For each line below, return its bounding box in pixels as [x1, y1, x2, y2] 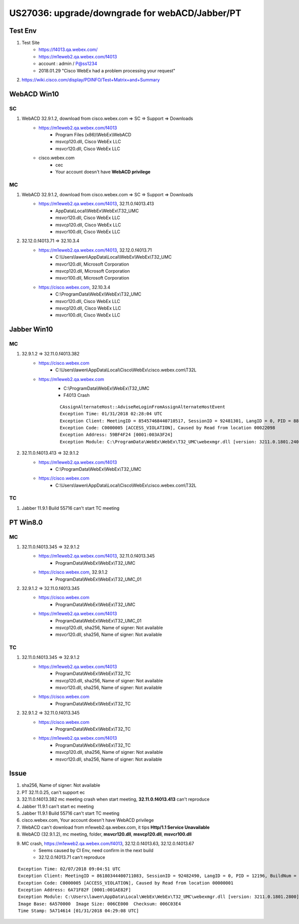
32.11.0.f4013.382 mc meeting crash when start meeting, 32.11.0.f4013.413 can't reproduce [21, 796, 210, 802]
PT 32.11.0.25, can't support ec [21, 789, 85, 795]
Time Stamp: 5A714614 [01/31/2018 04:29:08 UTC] [18, 908, 139, 914]
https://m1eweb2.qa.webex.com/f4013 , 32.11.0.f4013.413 [38, 201, 154, 207]
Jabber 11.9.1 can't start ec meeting [21, 803, 94, 809]
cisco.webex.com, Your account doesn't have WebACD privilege [21, 817, 154, 823]
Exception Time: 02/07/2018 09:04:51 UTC [18, 866, 121, 872]
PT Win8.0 [9, 518, 43, 527]
